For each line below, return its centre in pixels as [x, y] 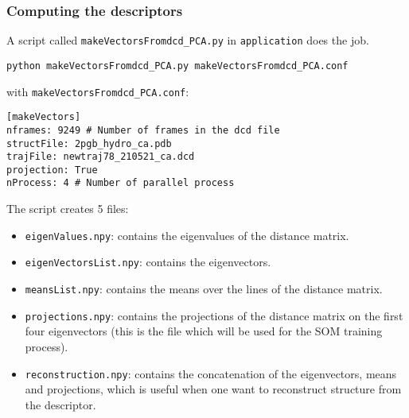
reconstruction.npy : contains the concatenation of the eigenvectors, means [211, 373]
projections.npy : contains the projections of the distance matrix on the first [214, 315]
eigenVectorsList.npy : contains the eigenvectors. [148, 262]
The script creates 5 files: [68, 209]
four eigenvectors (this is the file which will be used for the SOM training [204, 331]
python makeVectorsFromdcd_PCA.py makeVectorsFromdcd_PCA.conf [177, 66]
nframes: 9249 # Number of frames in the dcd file [143, 130]
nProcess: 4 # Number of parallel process [121, 183]
